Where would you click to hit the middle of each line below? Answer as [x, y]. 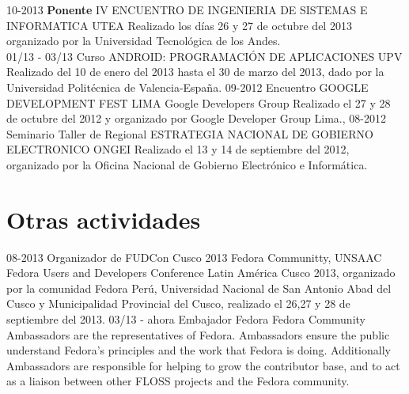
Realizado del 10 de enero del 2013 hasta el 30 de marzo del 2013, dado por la [195, 72]
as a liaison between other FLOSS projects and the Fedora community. [178, 381]
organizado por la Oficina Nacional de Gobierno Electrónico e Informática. [187, 164]
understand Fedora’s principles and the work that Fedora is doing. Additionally [199, 350]
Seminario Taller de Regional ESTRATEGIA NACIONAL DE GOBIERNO [190, 133]
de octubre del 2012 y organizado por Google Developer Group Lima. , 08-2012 [196, 118]
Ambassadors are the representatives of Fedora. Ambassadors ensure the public [198, 334]
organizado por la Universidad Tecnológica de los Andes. [144, 41]
